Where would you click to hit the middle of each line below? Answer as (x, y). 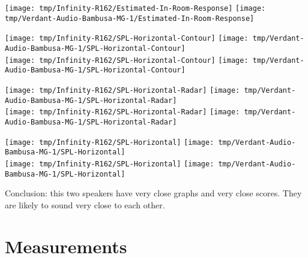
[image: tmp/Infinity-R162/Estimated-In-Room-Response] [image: (135, 8)
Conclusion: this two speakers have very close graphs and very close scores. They (153, 193)
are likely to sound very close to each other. (85, 204)
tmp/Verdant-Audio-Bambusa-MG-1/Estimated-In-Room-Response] (130, 18)
